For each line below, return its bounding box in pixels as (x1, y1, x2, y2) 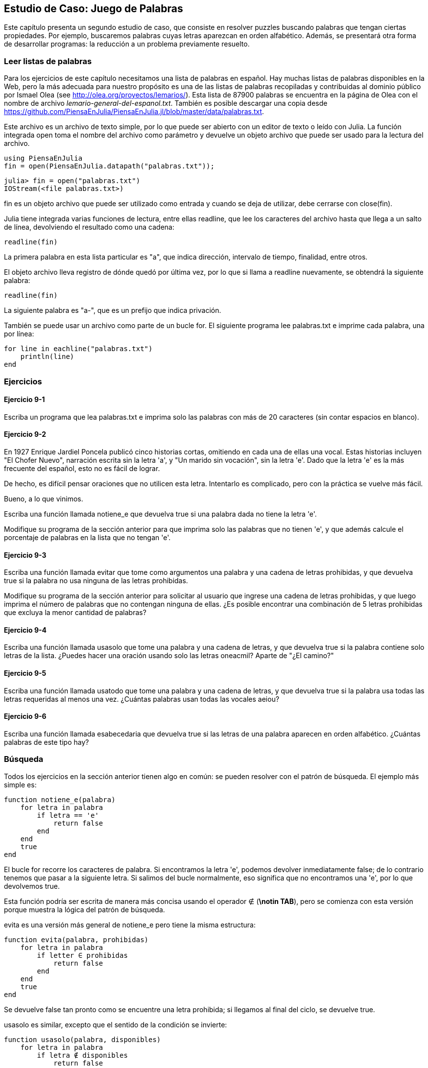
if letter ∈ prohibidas (37, 951, 128, 959)
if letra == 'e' (37, 811, 99, 819)
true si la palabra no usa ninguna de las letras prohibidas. (4, 576, 188, 585)
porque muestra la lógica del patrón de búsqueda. (4, 905, 165, 914)
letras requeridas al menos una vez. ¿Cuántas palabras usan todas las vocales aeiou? (4, 694, 280, 703)
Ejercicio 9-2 (4, 430, 47, 439)
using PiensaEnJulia (4, 154, 83, 163)
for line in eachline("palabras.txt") (4, 345, 153, 353)
